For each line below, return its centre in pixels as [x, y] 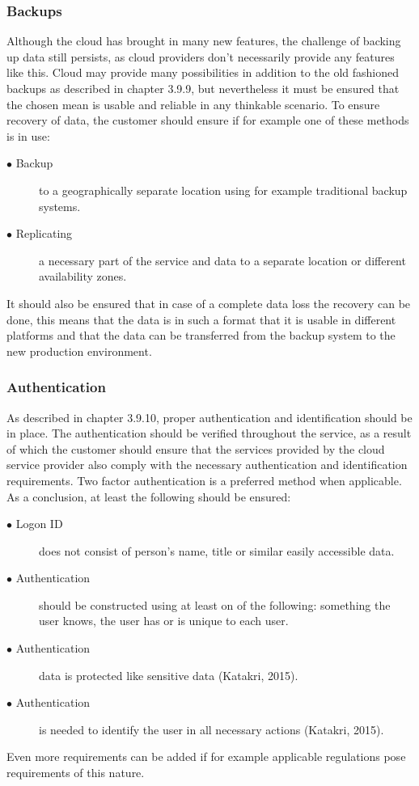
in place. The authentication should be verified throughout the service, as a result [209, 433]
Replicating [44, 233]
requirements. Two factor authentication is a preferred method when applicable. [204, 480]
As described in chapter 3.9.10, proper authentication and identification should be [209, 417]
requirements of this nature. [76, 773]
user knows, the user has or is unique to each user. [164, 621]
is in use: [28, 135]
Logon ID [39, 524]
